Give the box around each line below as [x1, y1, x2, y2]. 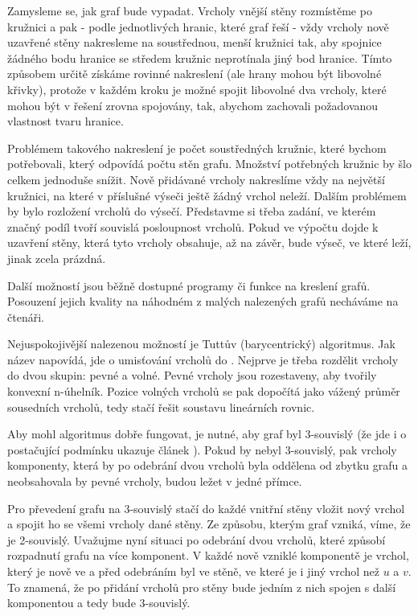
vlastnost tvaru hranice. [7, 113, 124, 129]
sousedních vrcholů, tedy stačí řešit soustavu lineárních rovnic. [7, 398, 315, 415]
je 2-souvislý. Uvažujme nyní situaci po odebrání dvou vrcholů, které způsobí [7, 531, 386, 548]
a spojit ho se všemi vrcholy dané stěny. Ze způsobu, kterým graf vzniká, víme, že [7, 515, 411, 532]
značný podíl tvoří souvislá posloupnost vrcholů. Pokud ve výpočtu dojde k [7, 218, 379, 235]
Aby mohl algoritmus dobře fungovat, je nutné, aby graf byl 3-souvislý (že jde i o [7, 425, 407, 442]
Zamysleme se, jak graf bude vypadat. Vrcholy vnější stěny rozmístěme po [7, 2, 372, 18]
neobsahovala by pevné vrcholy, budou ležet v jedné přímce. [7, 473, 302, 490]
